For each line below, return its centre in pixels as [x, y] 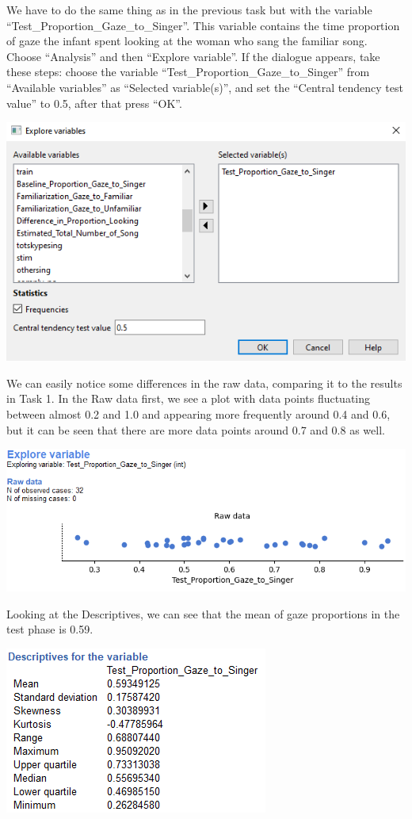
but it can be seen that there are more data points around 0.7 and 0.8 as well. [196, 429]
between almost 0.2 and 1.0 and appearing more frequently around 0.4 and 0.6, [198, 413]
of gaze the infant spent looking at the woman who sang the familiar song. [187, 41]
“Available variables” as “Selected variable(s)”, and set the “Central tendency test [205, 87]
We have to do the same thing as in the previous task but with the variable [189, 10]
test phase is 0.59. [50, 629]
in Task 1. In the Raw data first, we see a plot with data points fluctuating [189, 398]
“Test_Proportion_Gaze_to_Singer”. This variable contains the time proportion [203, 25]
